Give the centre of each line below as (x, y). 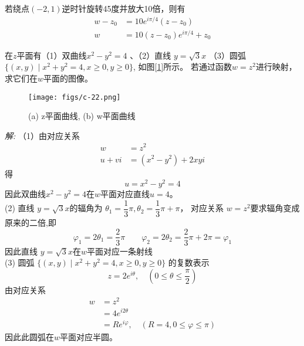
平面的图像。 (68, 78)
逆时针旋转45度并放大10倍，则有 (124, 8)
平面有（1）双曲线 (52, 55)
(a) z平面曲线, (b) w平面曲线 (82, 116)
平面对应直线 (125, 194)
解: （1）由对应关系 (42, 135)
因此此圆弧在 (29, 336)
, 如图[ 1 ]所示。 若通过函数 (182, 67)
